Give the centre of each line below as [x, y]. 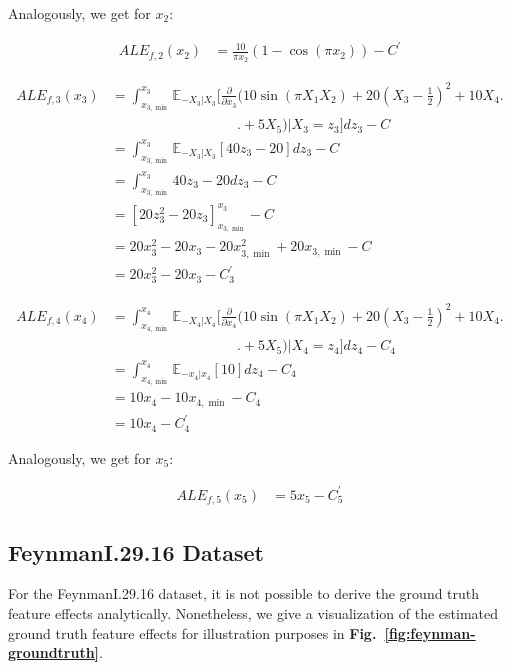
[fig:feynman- [430, 632]
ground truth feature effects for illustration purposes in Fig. [192, 632]
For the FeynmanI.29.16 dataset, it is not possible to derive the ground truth [244, 593]
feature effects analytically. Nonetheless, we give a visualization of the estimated [253, 613]
